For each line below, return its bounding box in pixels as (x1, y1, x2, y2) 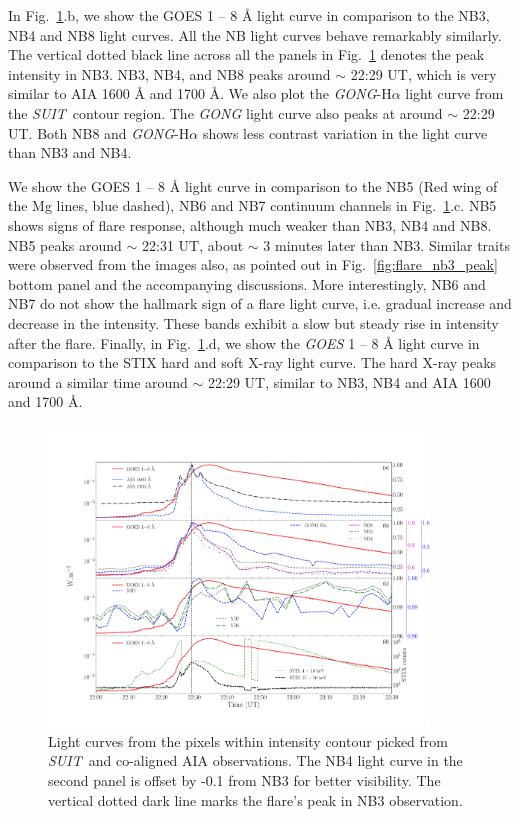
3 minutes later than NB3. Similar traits (263, 234, 510, 255)
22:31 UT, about (142, 234, 244, 255)
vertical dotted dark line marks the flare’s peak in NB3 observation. (48, 789, 463, 810)
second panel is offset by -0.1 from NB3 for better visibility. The (48, 770, 441, 791)
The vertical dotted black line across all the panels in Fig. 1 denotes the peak (8, 44, 485, 65)
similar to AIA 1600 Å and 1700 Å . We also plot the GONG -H (8, 83, 392, 104)
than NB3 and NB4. (8, 142, 132, 163)
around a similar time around (8, 371, 188, 392)
